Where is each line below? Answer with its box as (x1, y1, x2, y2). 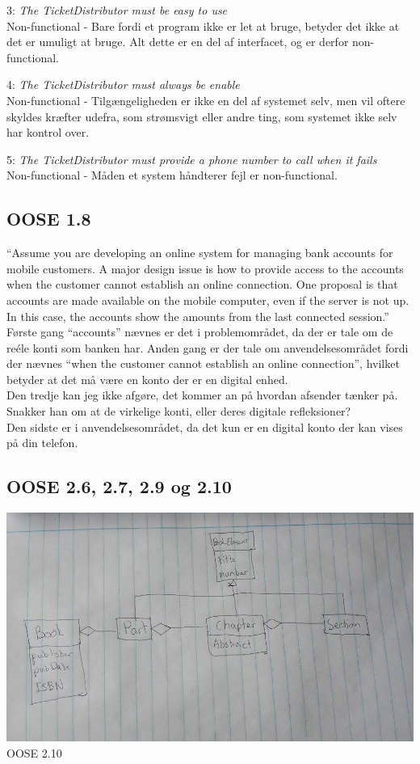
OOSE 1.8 (6, 206, 91, 231)
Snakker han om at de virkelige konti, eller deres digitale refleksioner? (6, 403, 351, 420)
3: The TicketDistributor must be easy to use (6, 2, 228, 18)
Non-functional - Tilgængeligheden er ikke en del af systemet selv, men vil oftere (6, 91, 405, 108)
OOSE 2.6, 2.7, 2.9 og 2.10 (6, 474, 232, 499)
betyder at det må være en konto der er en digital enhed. (6, 370, 288, 387)
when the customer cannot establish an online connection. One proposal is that (6, 276, 398, 293)
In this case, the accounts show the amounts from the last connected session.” (6, 307, 389, 324)
